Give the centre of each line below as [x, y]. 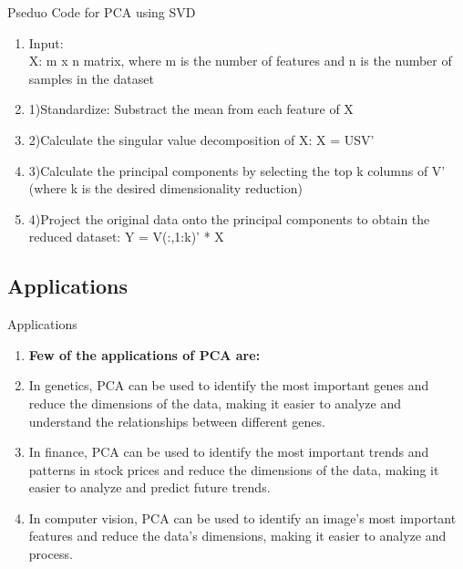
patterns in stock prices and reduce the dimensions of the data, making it [234, 469]
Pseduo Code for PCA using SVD [102, 12]
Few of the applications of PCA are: [144, 354]
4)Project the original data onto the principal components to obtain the [229, 218]
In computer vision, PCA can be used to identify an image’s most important [242, 517]
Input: [46, 42]
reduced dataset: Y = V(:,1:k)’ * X [126, 237]
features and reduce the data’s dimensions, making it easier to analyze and [237, 536]
